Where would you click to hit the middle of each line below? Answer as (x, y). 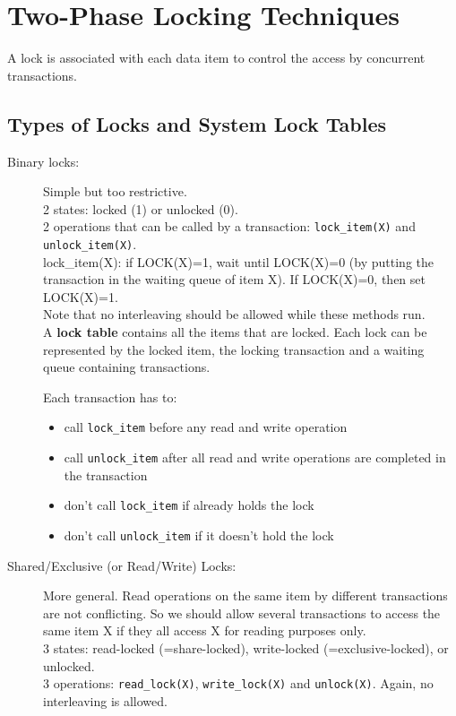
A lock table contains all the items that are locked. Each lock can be (235, 331)
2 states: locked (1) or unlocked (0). (141, 208)
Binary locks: (43, 161)
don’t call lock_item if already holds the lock (189, 505)
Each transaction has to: (110, 397)
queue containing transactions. (127, 367)
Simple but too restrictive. (115, 191)
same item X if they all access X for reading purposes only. (205, 630)
